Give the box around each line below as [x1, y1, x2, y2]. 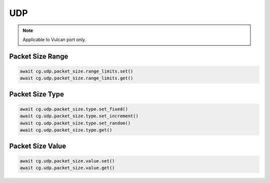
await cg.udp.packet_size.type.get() [19, 127, 112, 133]
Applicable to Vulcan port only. [22, 36, 86, 42]
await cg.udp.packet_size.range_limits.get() [19, 75, 133, 81]
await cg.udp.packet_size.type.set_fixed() [19, 106, 128, 112]
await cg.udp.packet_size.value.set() [19, 158, 115, 163]
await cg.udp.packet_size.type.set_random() [19, 120, 131, 126]
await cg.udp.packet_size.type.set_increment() [19, 113, 138, 119]
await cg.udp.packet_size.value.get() [19, 165, 115, 171]
